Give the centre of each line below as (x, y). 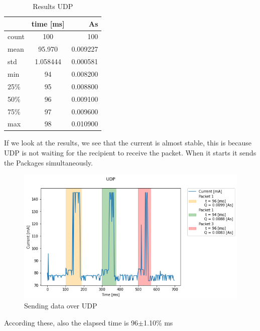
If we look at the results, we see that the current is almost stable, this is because (128, 143)
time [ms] (48, 23)
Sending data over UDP (61, 306)
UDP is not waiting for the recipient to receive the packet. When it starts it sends (130, 153)
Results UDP (53, 6)
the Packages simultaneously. (48, 162)
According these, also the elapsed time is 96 (71, 322)
